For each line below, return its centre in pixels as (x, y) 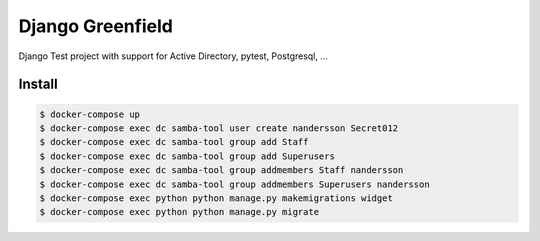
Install (38, 84)
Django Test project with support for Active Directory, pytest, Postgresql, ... (173, 56)
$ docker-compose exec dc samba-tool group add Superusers (187, 156)
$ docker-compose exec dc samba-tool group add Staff (174, 142)
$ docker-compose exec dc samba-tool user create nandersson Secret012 (219, 128)
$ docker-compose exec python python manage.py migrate (179, 212)
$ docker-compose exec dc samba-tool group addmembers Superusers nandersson (234, 184)
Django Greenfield (96, 26)
